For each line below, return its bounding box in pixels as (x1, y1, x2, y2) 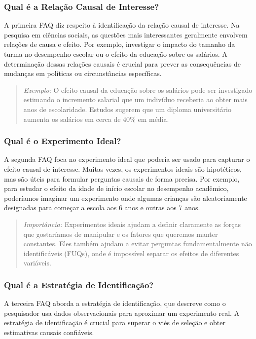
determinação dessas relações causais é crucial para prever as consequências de (4, 58, 241, 69)
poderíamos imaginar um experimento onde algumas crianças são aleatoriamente (4, 192, 247, 203)
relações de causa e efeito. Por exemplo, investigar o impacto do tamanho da (4, 39, 235, 49)
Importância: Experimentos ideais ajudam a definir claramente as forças (23, 219, 241, 229)
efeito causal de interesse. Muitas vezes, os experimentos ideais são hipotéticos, (4, 163, 242, 174)
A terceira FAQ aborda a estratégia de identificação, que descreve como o (4, 298, 226, 308)
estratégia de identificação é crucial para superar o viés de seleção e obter (4, 317, 225, 328)
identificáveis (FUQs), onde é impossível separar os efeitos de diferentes (23, 248, 239, 258)
